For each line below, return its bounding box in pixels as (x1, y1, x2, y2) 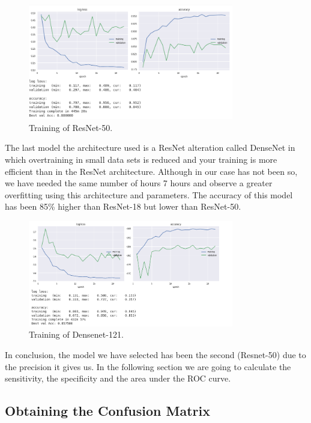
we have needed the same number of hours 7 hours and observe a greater (5, 177, 273, 189)
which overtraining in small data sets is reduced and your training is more (5, 153, 277, 165)
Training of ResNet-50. (29, 121, 113, 133)
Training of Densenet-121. (29, 328, 124, 341)
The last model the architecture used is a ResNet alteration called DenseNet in (5, 141, 295, 154)
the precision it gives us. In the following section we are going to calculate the (5, 360, 291, 373)
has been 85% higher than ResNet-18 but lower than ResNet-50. (5, 200, 241, 213)
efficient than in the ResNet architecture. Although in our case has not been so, (5, 165, 298, 177)
